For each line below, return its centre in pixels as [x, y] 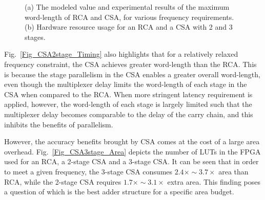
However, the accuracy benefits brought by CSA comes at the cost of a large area [132, 141]
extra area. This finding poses [214, 181]
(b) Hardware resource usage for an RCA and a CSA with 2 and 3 [129, 27]
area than [233, 171]
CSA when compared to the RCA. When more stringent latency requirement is [128, 94]
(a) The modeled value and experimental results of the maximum [127, 7]
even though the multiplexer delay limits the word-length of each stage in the [126, 84]
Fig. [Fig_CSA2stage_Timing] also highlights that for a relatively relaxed [121, 54]
